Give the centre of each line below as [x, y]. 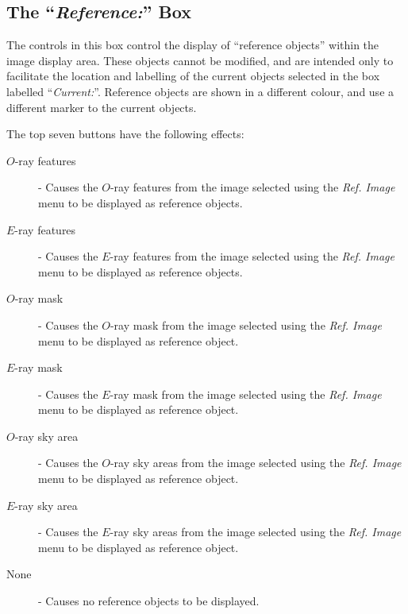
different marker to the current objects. [102, 107]
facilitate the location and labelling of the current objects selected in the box [193, 76]
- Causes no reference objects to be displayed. [149, 601]
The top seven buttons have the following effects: [125, 134]
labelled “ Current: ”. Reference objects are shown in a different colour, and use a [200, 91]
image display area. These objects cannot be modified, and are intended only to [200, 60]
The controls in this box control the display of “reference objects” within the [193, 45]
